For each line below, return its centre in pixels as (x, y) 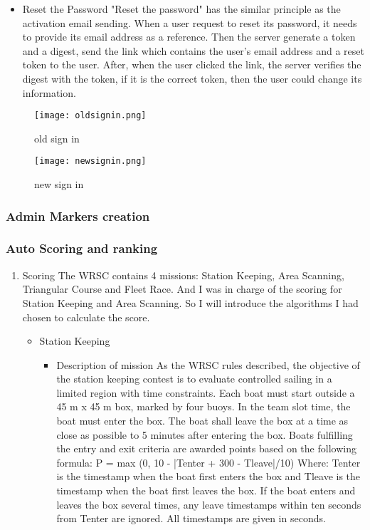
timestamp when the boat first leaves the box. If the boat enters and (206, 490)
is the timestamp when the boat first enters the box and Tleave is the (208, 476)
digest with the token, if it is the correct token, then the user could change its (192, 78)
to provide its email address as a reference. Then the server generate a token (189, 37)
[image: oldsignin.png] (90, 116)
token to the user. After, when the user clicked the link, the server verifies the (192, 64)
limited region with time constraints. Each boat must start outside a (206, 392)
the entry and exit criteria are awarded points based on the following (206, 448)
